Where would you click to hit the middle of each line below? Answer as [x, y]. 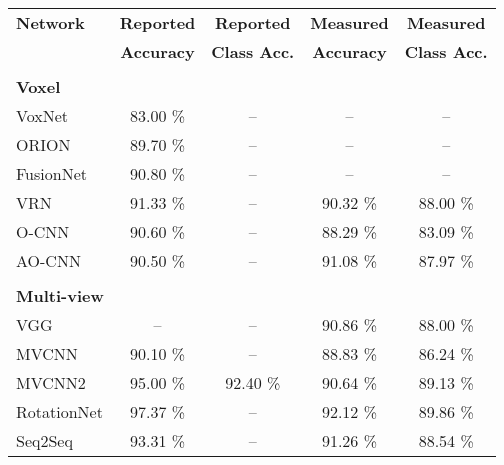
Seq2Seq [44, 440]
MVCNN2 [51, 382]
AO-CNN [48, 260]
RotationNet [59, 411]
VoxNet [42, 115]
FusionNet [51, 173]
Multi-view [60, 295]
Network [50, 22]
